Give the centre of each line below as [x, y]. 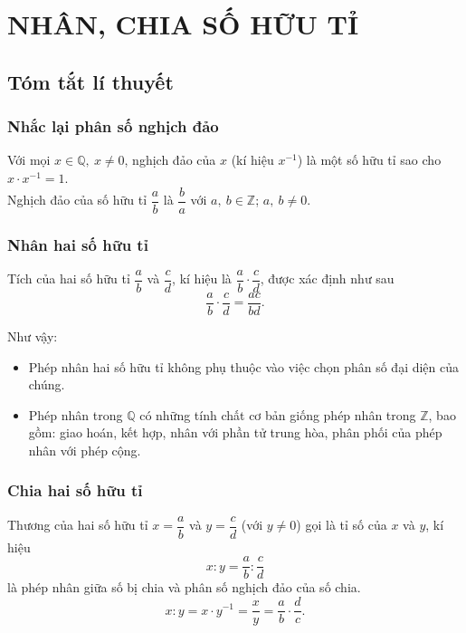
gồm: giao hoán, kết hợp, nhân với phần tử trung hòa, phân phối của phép [235, 432]
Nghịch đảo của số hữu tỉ [77, 200]
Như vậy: [33, 336]
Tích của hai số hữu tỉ [69, 278]
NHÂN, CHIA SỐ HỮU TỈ [183, 24]
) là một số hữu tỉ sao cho [369, 160]
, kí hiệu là [202, 278]
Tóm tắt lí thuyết [90, 81]
